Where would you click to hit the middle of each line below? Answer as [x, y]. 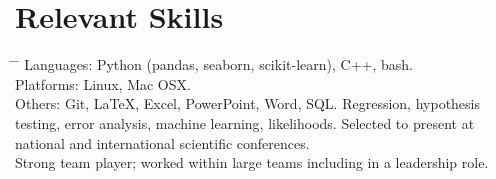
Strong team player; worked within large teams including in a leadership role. [252, 162]
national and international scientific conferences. [162, 142]
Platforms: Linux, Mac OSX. [103, 83]
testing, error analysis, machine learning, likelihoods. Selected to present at [245, 122]
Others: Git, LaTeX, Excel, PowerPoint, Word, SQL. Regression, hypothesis [248, 103]
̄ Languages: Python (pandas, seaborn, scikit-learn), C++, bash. [214, 64]
